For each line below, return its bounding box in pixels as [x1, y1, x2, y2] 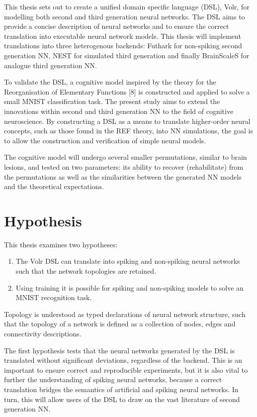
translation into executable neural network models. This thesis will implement [4, 30, 241, 41]
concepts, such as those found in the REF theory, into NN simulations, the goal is [4, 125, 253, 136]
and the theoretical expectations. [4, 181, 104, 192]
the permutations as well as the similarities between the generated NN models [4, 171, 242, 182]
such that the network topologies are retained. [15, 266, 157, 276]
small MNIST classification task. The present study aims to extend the [4, 96, 220, 106]
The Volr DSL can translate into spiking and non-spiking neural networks [15, 256, 240, 266]
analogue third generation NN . [4, 60, 97, 70]
